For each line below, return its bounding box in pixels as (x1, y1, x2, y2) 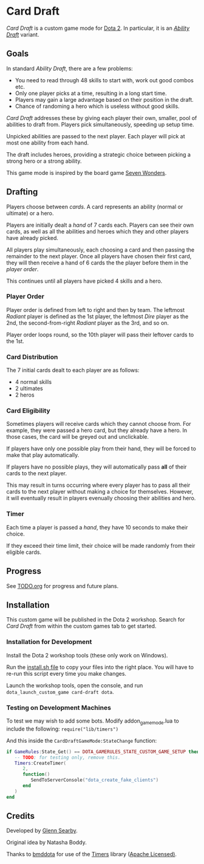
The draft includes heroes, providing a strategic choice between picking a (6, 150, 191, 158)
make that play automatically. (6, 451, 80, 459)
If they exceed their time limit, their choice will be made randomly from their (6, 542, 195, 549)
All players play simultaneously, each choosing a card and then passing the (6, 246, 195, 253)
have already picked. (6, 234, 59, 241)
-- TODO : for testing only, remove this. (14, 754, 121, 760)
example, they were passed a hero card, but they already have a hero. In (6, 427, 188, 434)
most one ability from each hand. (6, 139, 89, 146)
